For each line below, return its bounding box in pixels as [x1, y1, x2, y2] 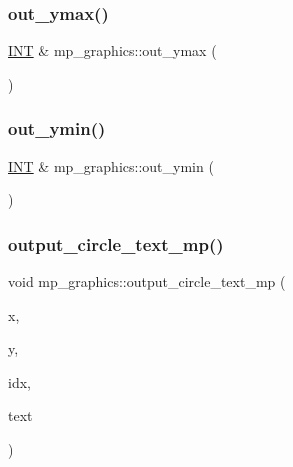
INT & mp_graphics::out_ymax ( [8, 40, 217, 61]
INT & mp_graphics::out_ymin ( [8, 155, 214, 176]
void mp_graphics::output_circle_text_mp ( [8, 271, 286, 292]
